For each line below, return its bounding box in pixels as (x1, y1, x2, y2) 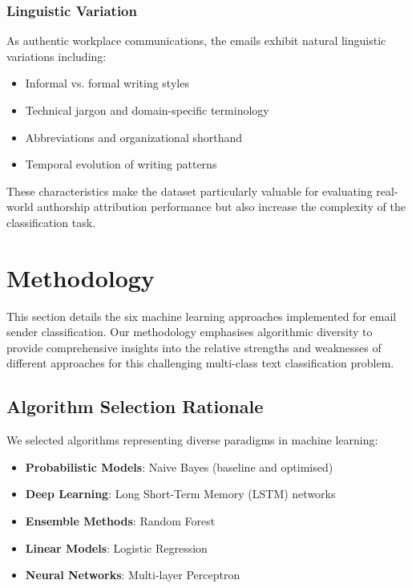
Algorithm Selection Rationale (6, 394, 264, 419)
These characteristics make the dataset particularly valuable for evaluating (6, 182, 373, 199)
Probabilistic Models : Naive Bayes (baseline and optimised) (25, 458, 333, 475)
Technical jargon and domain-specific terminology (25, 102, 269, 118)
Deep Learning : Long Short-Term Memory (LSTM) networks (25, 485, 336, 502)
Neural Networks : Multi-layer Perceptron (25, 566, 240, 583)
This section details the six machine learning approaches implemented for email (6, 307, 397, 324)
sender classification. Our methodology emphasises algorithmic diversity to (6, 323, 373, 340)
